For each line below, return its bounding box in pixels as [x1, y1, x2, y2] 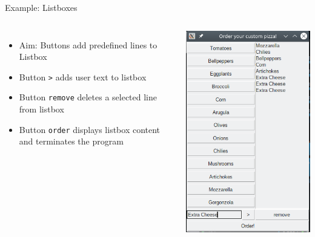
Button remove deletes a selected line [19, 91, 157, 103]
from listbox [19, 103, 64, 115]
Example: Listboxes [5, 1, 78, 13]
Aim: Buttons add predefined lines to [19, 38, 157, 51]
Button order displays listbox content [19, 123, 161, 135]
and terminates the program [19, 135, 124, 148]
